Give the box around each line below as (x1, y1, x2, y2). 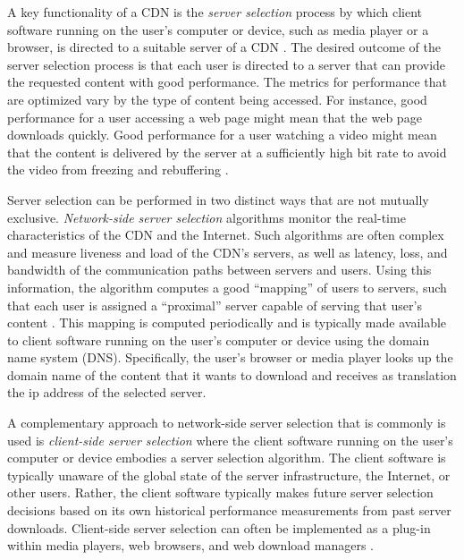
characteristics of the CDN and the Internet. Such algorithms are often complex (7, 225, 444, 244)
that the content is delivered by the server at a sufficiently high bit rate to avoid (7, 142, 447, 161)
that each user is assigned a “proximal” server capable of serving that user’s (7, 295, 422, 314)
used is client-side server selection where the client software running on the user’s (7, 430, 453, 449)
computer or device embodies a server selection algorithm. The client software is (7, 448, 446, 467)
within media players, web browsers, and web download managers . (7, 536, 374, 555)
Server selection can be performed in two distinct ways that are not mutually (7, 190, 429, 208)
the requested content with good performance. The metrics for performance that (7, 72, 447, 91)
